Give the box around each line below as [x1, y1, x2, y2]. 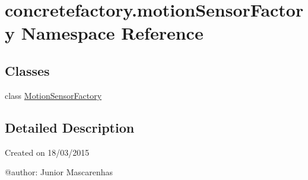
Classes [5, 61, 50, 79]
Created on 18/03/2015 [5, 146, 90, 158]
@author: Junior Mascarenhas [5, 166, 113, 178]
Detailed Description [5, 118, 135, 136]
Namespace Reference [21, 21, 204, 45]
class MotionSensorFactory [5, 89, 102, 101]
